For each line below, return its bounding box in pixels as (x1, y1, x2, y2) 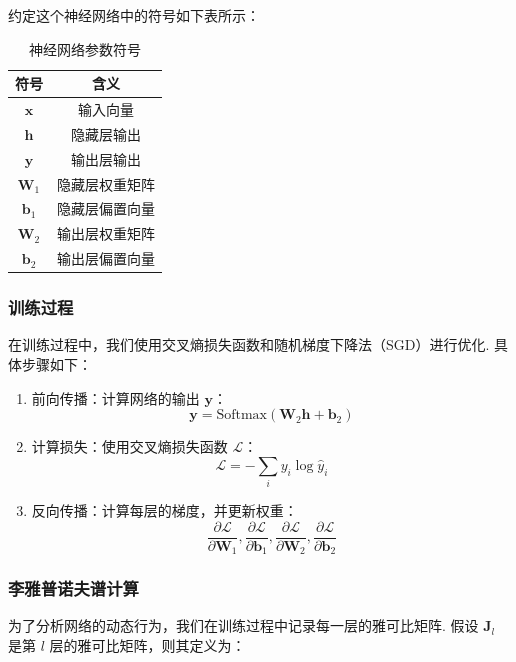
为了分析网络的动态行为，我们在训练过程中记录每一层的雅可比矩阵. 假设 (8, 615, 479, 636)
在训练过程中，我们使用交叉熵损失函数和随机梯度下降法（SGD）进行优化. (8, 334, 490, 355)
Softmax (216, 408, 267, 423)
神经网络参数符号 (29, 38, 141, 59)
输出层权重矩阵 (57, 223, 155, 244)
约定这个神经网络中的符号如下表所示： (8, 5, 260, 25)
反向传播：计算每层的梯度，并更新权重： (31, 500, 298, 521)
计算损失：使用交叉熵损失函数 (31, 436, 228, 457)
